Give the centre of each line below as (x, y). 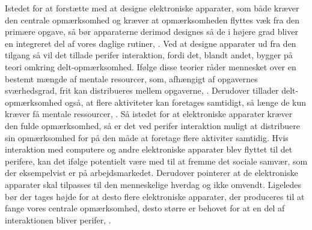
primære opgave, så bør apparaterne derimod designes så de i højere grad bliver (151, 32)
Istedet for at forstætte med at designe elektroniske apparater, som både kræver (152, 8)
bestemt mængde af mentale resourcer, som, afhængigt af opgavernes (131, 78)
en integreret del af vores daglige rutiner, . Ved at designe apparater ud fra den (151, 43)
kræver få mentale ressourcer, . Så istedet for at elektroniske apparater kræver (149, 114)
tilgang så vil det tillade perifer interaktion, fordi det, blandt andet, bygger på (149, 55)
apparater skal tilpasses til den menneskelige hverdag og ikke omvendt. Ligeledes (153, 184)
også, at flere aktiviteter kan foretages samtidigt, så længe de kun (186, 102)
